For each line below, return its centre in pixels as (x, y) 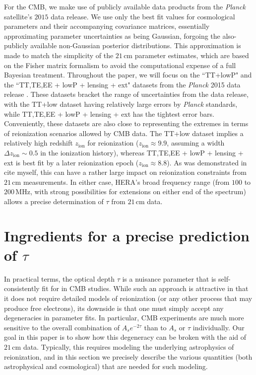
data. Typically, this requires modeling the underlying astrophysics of (128, 346)
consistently (22, 288)
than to (155, 327)
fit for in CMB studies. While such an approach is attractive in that (145, 288)
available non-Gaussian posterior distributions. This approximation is (136, 45)
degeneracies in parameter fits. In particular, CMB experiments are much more (124, 318)
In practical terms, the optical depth (59, 278)
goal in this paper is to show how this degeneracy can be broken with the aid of (125, 337)
